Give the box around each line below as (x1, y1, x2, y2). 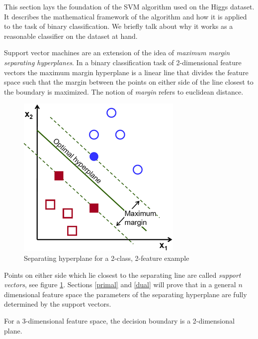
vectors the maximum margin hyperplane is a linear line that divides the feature (4, 67, 249, 77)
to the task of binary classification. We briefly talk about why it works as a (4, 21, 233, 31)
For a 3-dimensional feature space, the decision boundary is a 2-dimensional (4, 315, 235, 326)
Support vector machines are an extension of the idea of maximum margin (4, 47, 230, 58)
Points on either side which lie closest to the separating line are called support (4, 269, 241, 280)
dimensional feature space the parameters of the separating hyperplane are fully (4, 289, 247, 299)
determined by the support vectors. (4, 299, 111, 309)
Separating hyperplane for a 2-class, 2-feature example (24, 252, 189, 263)
